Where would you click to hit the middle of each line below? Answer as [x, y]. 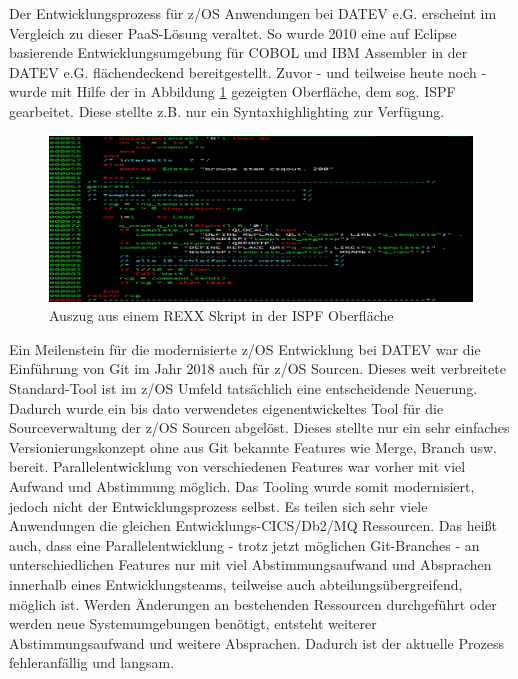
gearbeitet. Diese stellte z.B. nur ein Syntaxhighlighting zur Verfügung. [227, 110]
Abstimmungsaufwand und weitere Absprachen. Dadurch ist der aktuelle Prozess [256, 642]
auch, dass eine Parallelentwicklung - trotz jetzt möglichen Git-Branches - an [244, 544]
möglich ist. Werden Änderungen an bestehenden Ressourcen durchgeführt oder [253, 603]
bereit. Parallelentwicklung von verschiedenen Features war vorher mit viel [237, 466]
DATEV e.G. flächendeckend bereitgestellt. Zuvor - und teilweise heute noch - [248, 71]
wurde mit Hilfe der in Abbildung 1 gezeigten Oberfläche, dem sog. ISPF [232, 91]
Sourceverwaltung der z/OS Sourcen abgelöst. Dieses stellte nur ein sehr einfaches [259, 427]
